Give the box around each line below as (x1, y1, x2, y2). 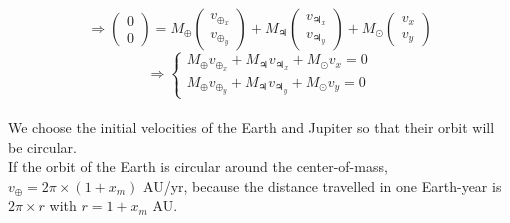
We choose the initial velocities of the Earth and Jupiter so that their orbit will (8, 116, 495, 137)
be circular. (8, 136, 77, 157)
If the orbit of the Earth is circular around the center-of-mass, (8, 156, 388, 177)
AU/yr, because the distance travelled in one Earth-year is (143, 175, 502, 196)
